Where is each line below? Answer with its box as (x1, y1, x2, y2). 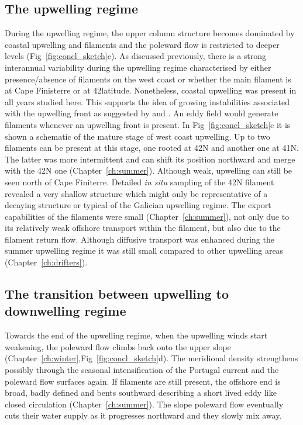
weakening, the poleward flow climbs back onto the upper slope (5, 340, 231, 353)
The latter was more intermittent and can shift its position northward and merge (5, 153, 295, 165)
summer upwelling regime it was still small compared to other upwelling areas (5, 244, 284, 257)
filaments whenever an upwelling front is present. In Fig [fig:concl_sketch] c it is (5, 118, 291, 130)
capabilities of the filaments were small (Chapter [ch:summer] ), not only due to (5, 210, 290, 222)
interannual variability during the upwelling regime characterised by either (5, 61, 271, 73)
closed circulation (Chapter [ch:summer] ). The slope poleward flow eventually (5, 398, 284, 410)
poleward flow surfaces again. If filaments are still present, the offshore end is (5, 375, 281, 387)
